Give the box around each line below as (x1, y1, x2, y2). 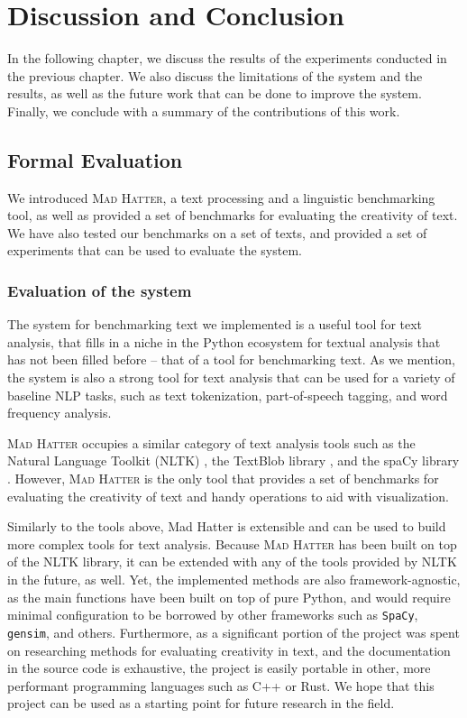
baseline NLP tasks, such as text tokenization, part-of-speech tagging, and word (7, 385, 448, 404)
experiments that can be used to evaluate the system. (7, 241, 302, 260)
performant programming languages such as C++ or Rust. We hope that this (7, 676, 435, 695)
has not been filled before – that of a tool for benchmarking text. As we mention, (7, 350, 455, 369)
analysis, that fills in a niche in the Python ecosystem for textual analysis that (7, 332, 441, 351)
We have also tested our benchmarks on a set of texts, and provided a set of (7, 223, 427, 242)
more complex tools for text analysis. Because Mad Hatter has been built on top (7, 534, 457, 553)
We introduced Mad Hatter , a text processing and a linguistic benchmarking (7, 188, 435, 207)
